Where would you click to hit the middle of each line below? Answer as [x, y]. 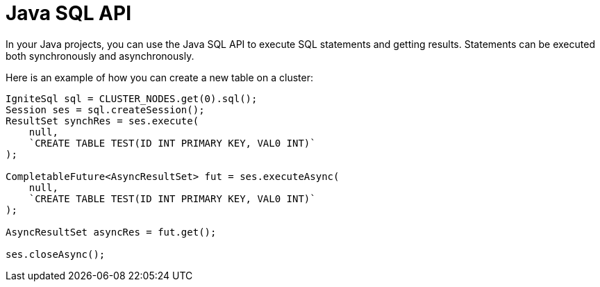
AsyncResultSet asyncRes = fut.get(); [111, 232]
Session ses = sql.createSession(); [105, 109]
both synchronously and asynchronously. [100, 56]
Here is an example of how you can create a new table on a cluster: [159, 77]
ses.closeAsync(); [56, 254]
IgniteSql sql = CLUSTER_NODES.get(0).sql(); [132, 98]
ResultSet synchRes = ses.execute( [102, 121]
